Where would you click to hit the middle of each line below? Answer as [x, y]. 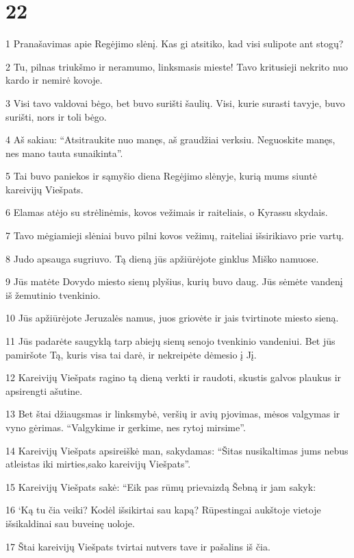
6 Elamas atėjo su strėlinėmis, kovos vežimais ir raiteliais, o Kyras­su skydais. [167, 212]
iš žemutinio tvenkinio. [53, 294]
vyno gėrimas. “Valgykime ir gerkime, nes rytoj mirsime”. [126, 427]
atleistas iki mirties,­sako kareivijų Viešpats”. [98, 464]
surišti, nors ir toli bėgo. [56, 116]
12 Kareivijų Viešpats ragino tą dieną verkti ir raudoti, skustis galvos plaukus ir [174, 377]
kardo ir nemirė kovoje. [54, 80]
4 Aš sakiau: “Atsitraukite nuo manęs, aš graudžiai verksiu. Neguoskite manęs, [170, 139]
